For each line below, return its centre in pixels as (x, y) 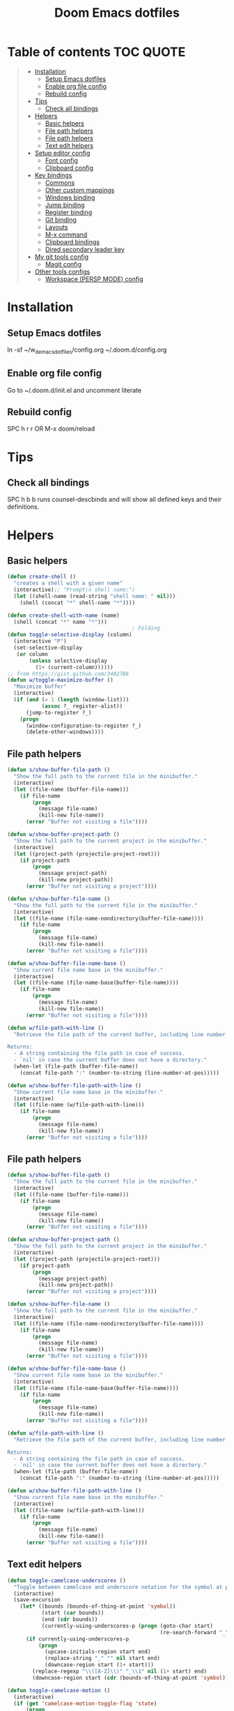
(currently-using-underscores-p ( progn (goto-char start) (127, 1626)
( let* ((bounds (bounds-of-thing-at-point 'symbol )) (98, 1606)
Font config (62, 160)
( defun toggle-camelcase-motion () (59, 1690)
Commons (60, 182)
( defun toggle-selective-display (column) (70, 635)
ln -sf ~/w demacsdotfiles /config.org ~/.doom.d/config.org (87, 350)
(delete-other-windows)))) (65, 732)
